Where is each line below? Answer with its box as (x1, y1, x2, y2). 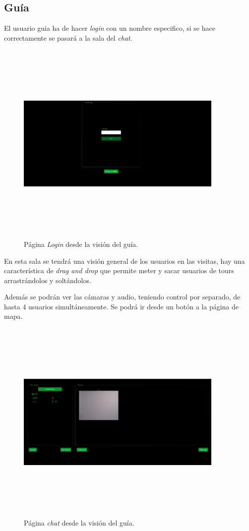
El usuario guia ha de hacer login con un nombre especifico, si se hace (4, 23, 215, 33)
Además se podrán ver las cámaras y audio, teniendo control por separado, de (4, 292, 241, 302)
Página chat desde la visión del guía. (24, 517, 134, 528)
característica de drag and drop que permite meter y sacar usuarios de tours (4, 265, 234, 276)
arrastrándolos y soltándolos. (4, 275, 91, 285)
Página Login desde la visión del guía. (24, 238, 138, 249)
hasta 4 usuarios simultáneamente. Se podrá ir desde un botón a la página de (4, 301, 239, 311)
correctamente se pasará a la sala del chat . (4, 32, 132, 43)
